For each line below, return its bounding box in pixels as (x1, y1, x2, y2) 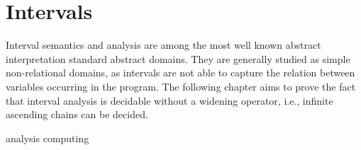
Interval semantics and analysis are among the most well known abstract (6, 37, 321, 52)
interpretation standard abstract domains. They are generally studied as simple (6, 51, 350, 66)
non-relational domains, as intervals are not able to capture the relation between (6, 65, 355, 80)
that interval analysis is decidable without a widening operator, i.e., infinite (6, 93, 333, 108)
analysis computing (6, 130, 89, 145)
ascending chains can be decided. (6, 107, 148, 122)
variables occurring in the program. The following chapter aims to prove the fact (6, 79, 356, 93)
